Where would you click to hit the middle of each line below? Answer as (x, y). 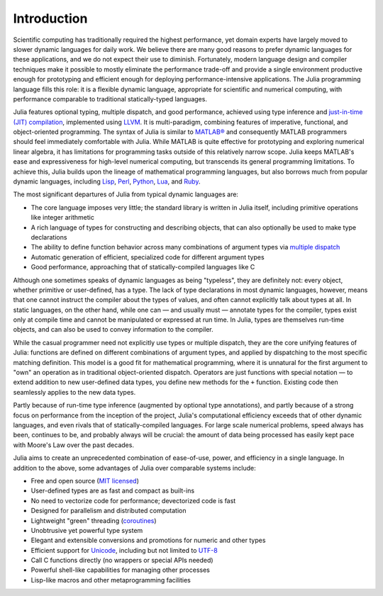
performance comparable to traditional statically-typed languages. (110, 99)
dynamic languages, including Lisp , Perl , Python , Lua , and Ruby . (107, 181)
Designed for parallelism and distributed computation (109, 511)
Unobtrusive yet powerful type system (87, 530)
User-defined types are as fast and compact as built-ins (113, 491)
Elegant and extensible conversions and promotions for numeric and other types (148, 540)
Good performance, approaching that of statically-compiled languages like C (143, 267)
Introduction (50, 18)
